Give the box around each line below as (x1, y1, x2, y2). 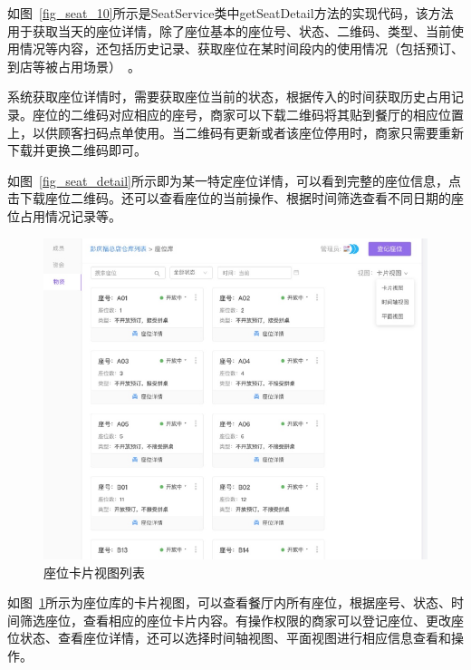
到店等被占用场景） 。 (7, 56, 140, 75)
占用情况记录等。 (19, 206, 121, 225)
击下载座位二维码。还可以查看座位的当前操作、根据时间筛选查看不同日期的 (7, 189, 451, 208)
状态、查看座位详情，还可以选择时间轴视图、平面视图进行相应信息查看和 (19, 628, 451, 647)
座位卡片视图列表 (43, 562, 145, 581)
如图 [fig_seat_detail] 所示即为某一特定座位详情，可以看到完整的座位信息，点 (7, 170, 461, 189)
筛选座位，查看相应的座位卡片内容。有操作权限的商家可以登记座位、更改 (19, 610, 451, 629)
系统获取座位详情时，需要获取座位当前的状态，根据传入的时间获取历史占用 (7, 87, 451, 106)
